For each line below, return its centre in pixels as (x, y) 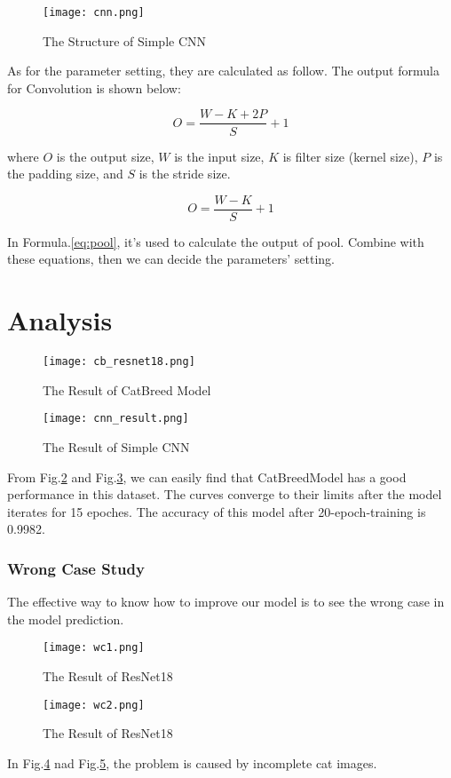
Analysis (60, 320)
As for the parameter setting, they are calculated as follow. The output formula (223, 71)
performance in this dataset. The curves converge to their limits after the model (225, 494)
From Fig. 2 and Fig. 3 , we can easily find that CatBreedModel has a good (207, 476)
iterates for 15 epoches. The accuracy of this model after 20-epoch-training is (217, 511)
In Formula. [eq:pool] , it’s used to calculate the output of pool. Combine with (216, 241)
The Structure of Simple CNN (125, 40)
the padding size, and (65, 174)
